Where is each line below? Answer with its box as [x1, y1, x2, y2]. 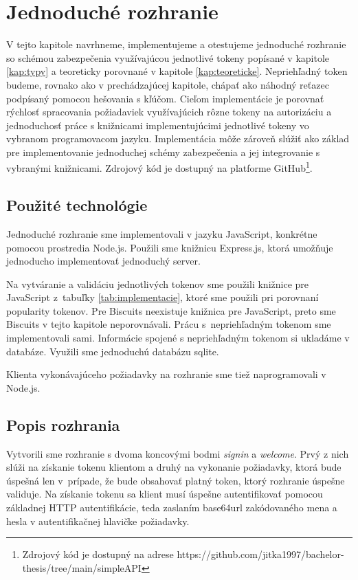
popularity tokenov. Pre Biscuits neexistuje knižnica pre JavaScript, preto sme [6, 303, 336, 317]
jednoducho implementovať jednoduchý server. [6, 254, 201, 268]
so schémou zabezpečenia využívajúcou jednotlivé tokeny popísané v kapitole [6, 50, 330, 65]
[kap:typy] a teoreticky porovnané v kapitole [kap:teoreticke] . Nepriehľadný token [6, 64, 348, 78]
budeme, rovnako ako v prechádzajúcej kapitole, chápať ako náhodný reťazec [6, 77, 329, 91]
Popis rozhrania [6, 414, 120, 435]
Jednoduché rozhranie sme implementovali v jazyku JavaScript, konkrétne [6, 226, 317, 241]
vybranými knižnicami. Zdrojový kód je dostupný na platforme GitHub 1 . [6, 159, 313, 175]
